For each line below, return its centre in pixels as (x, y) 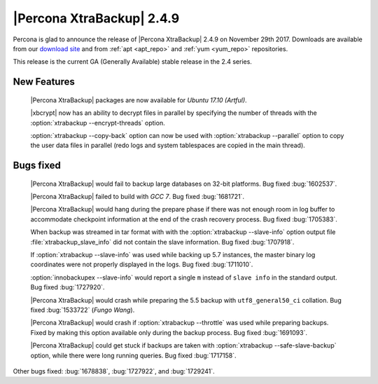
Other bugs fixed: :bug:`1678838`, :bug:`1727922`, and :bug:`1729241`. (114, 371)
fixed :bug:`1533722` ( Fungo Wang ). (83, 310)
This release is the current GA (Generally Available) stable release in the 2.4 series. (132, 62)
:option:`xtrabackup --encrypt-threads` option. (98, 123)
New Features (44, 82)
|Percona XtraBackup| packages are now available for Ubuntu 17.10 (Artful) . (139, 100)
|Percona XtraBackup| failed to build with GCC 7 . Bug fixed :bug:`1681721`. (138, 197)
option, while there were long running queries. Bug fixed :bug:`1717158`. (134, 355)
